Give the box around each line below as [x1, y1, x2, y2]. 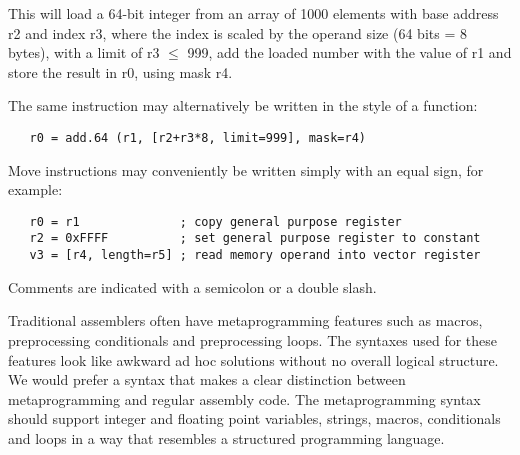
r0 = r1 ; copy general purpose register [29, 214, 402, 229]
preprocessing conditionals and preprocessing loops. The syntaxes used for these [8, 329, 498, 350]
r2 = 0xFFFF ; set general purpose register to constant [29, 231, 481, 246]
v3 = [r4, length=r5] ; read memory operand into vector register [29, 248, 481, 263]
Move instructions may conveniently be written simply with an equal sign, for [8, 159, 484, 180]
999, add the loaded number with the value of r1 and [187, 42, 512, 63]
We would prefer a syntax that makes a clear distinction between [8, 369, 406, 390]
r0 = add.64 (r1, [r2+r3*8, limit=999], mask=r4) [29, 130, 366, 145]
